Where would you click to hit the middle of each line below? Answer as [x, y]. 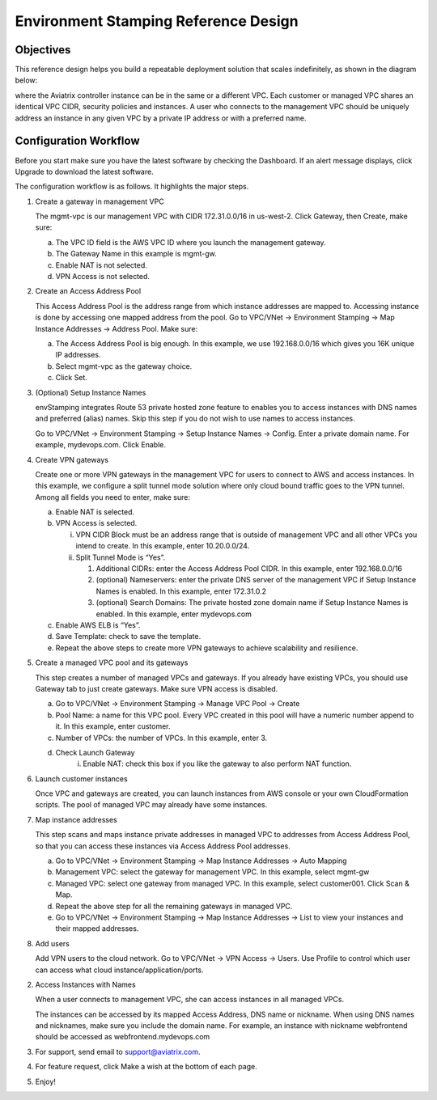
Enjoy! [46, 1081]
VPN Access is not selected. [102, 277]
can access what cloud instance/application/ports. [119, 970]
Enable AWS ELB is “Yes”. [98, 625]
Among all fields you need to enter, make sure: [112, 497]
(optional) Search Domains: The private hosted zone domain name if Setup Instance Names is [252, 603]
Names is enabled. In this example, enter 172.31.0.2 [181, 591]
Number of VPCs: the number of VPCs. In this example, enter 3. [161, 738]
